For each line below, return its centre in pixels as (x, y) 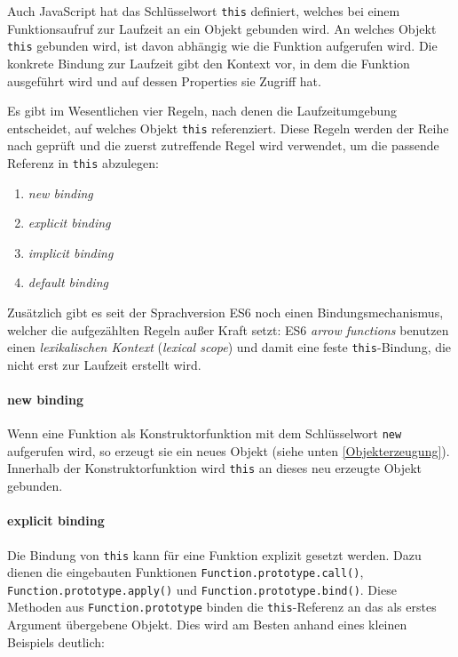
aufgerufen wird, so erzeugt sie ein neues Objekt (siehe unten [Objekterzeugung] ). (229, 450)
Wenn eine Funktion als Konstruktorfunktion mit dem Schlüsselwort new (205, 433)
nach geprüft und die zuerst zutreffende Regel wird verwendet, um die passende (223, 145)
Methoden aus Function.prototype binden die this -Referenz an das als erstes (222, 607)
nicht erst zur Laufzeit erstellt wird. (104, 364)
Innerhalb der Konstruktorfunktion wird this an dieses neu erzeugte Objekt (215, 468)
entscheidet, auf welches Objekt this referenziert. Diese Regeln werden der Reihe (228, 128)
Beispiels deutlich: (56, 641)
